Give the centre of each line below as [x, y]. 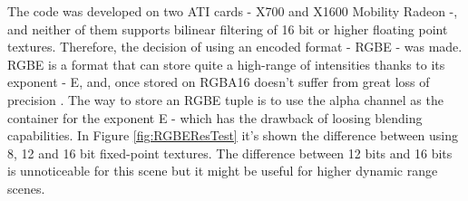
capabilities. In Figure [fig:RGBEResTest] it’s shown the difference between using [233, 135]
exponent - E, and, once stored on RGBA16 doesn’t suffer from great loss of [219, 82]
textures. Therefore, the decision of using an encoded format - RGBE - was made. [235, 47]
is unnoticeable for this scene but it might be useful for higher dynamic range [223, 171]
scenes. [26, 188]
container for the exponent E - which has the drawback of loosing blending [215, 117]
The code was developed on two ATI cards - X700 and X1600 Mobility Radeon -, [233, 11]
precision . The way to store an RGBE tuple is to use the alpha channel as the [225, 99]
